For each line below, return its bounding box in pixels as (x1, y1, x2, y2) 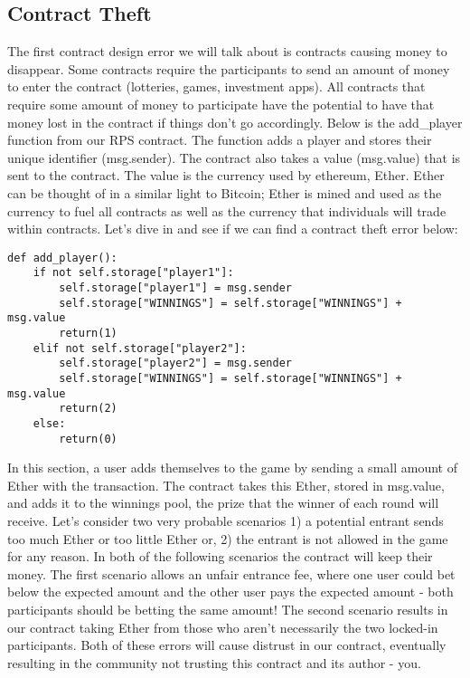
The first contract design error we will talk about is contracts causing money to (7, 42, 447, 61)
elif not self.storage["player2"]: (33, 341, 247, 355)
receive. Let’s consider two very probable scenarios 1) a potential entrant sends (7, 511, 444, 530)
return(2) (59, 402, 117, 415)
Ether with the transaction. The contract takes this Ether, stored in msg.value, (7, 475, 445, 494)
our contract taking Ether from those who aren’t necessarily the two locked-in (7, 617, 438, 636)
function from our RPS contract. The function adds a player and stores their (7, 130, 432, 149)
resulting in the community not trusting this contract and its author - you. (7, 653, 421, 672)
